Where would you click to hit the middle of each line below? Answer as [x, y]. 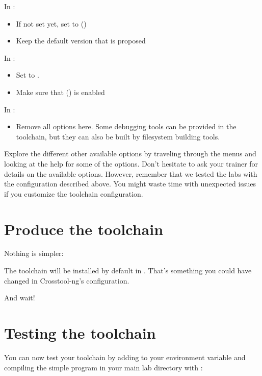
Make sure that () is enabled [60, 92]
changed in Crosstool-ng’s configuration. [67, 280]
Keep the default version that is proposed [81, 41]
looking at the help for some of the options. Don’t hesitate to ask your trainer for [131, 163]
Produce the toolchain [84, 229]
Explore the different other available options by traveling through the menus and [130, 154]
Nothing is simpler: [34, 253]
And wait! [20, 298]
